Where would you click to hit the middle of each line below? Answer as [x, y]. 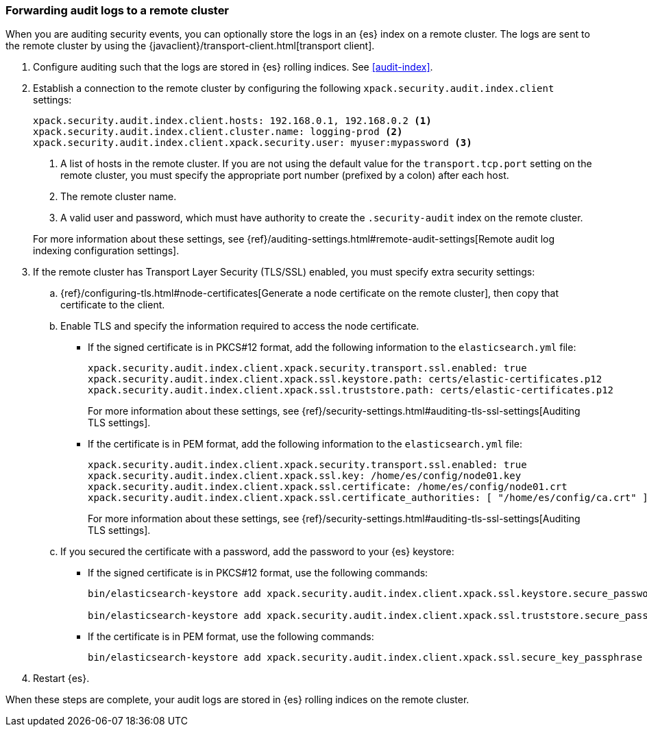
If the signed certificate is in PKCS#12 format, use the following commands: [258, 573]
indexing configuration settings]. [106, 251]
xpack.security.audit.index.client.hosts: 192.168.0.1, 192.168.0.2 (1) [232, 121]
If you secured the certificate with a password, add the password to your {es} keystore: [257, 552]
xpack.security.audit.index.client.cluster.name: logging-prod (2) [218, 132]
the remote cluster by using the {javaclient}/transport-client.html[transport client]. [190, 46]
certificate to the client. [113, 305]
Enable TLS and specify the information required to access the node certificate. [240, 326]
